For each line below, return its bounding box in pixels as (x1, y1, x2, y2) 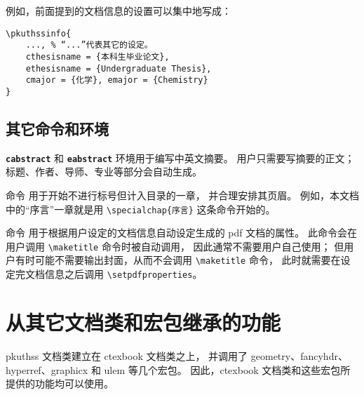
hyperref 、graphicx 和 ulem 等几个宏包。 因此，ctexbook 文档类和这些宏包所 (6, 362, 351, 377)
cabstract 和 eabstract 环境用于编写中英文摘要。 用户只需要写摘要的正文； (6, 150, 355, 165)
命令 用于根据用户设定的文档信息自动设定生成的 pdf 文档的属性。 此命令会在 (6, 225, 357, 240)
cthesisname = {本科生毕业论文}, (25, 51, 170, 62)
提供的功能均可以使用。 (6, 376, 114, 391)
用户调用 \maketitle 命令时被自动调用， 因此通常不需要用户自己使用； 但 (6, 239, 344, 253)
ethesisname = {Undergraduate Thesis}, (25, 63, 212, 74)
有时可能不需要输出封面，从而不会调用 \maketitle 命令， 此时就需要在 (15, 253, 341, 267)
